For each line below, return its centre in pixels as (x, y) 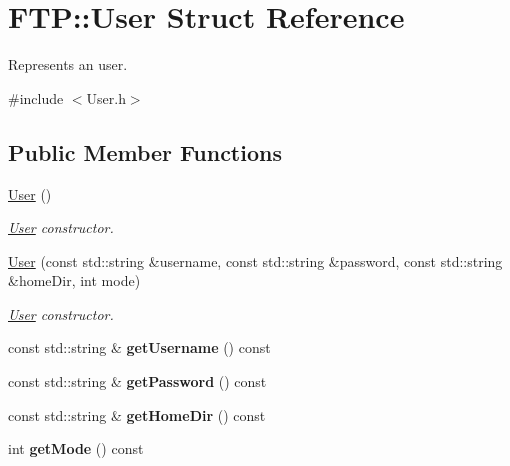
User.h (106, 97)
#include (36, 97)
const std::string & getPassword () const (137, 381)
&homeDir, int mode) (74, 280)
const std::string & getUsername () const (139, 347)
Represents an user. (68, 64)
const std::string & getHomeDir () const (137, 414)
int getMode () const (76, 448)
